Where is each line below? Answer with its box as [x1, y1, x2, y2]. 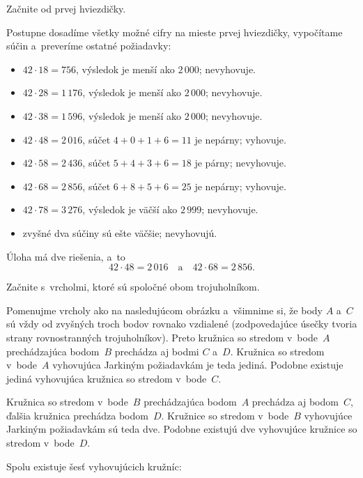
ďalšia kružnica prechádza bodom [6, 408, 148, 422]
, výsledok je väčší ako [82, 202, 178, 217]
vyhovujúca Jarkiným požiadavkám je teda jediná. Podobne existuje [52, 357, 343, 372]
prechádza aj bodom [252, 394, 339, 409]
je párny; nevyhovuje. [194, 155, 286, 170]
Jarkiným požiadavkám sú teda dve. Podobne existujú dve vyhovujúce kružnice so [6, 422, 357, 436]
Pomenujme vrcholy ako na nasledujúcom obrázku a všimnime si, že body [6, 302, 323, 317]
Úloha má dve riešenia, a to [6, 249, 125, 263]
